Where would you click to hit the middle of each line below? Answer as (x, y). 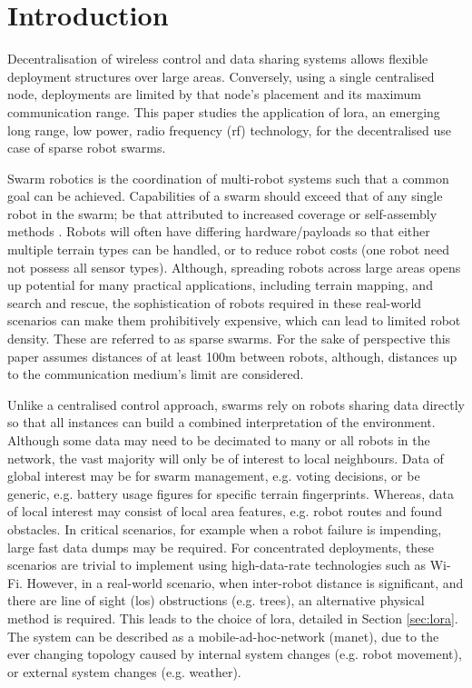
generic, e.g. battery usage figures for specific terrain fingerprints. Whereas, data (231, 493)
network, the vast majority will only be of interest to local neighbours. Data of (226, 458)
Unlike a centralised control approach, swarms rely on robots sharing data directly (236, 404)
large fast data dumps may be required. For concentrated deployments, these (221, 547)
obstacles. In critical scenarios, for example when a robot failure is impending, (225, 528)
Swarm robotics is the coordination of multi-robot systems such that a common (228, 178)
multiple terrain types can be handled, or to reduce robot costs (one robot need (228, 249)
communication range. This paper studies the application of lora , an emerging (224, 111)
